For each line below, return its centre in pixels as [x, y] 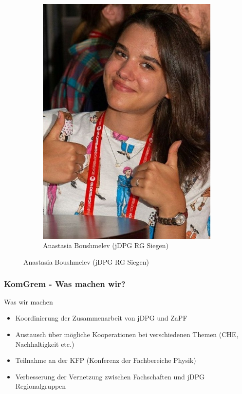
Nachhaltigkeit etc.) [45, 344]
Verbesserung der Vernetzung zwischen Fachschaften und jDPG [110, 376]
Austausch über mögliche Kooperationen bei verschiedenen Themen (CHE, [127, 334]
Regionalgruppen [41, 386]
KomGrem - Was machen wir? [65, 283]
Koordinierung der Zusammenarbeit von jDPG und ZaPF [101, 318]
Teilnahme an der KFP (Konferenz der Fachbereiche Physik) [106, 360]
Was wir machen [28, 301]
